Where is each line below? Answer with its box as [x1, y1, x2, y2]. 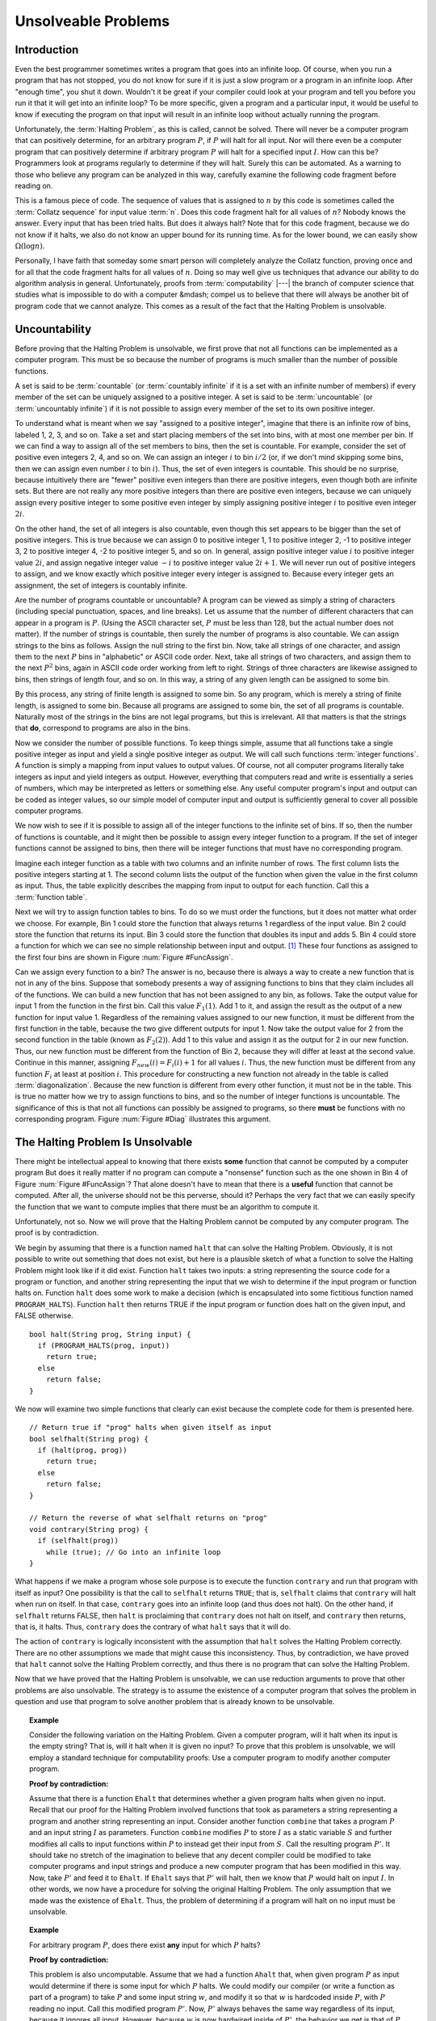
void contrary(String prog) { [29, 1525, 149, 1534]
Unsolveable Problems [15, 12, 170, 30]
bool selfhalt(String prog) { [29, 1434, 149, 1443]
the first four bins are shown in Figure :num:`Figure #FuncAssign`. [15, 952, 233, 962]
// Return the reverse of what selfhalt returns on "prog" [29, 1513, 268, 1523]
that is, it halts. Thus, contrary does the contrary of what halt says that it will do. [15, 1622, 291, 1631]
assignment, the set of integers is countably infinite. [15, 580, 187, 590]
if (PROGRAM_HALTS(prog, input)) [37, 1340, 170, 1350]
